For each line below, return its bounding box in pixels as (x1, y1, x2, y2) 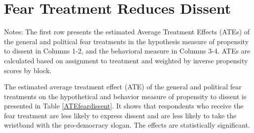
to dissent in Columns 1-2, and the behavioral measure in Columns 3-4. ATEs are (4, 46, 251, 56)
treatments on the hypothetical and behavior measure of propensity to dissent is (4, 91, 247, 101)
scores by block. (4, 65, 52, 75)
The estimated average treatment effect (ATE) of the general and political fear (4, 81, 242, 92)
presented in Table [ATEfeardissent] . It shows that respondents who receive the (4, 101, 244, 111)
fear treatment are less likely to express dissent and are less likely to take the (4, 110, 237, 120)
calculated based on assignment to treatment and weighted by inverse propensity (4, 55, 248, 65)
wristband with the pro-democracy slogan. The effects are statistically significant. (4, 120, 250, 130)
